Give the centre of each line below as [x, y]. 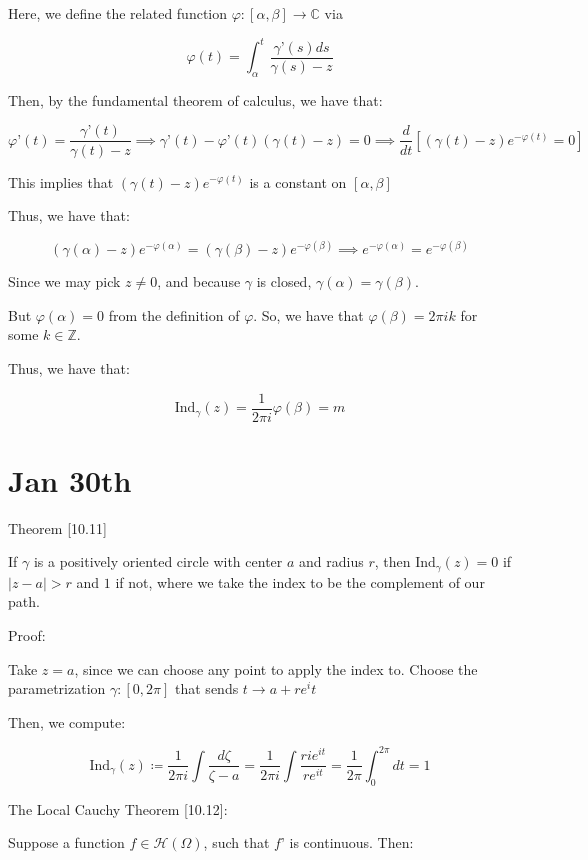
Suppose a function [66, 842]
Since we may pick [64, 281]
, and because [199, 281]
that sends [207, 688]
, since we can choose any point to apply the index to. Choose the [276, 668]
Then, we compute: [67, 721]
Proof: [27, 635]
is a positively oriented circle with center [158, 561]
